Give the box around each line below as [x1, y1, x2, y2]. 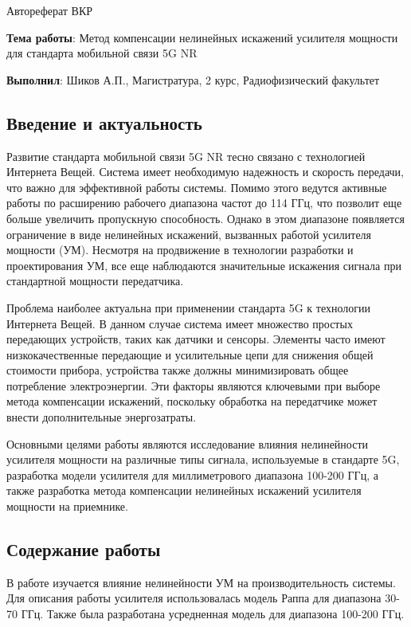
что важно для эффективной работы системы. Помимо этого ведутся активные [6, 178, 387, 195]
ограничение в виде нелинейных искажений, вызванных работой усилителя [6, 225, 372, 242]
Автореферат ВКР [6, 2, 93, 18]
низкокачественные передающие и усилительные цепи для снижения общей [6, 346, 374, 362]
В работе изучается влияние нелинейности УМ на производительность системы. [6, 574, 396, 590]
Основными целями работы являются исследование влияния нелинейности [6, 435, 369, 452]
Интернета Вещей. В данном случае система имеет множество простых [6, 315, 353, 331]
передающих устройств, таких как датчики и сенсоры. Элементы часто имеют [6, 331, 386, 347]
